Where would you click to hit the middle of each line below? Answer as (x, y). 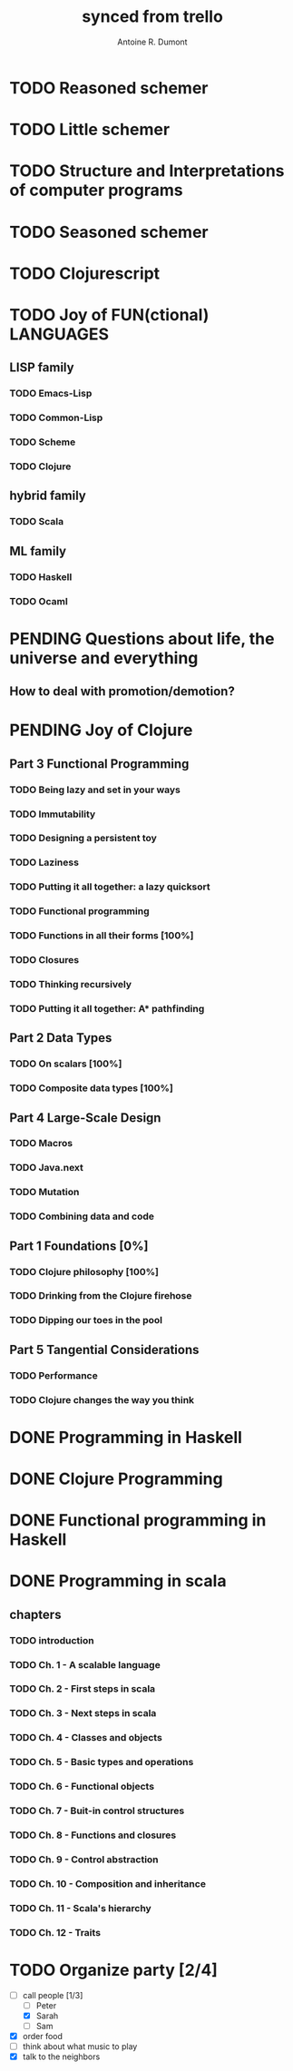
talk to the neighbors (61, 2056)
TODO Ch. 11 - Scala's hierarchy (80, 1908)
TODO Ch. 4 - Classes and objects (86, 1738)
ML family (38, 551)
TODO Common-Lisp (56, 417)
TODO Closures (44, 960)
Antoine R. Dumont (152, 42)
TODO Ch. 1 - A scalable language (85, 1664)
